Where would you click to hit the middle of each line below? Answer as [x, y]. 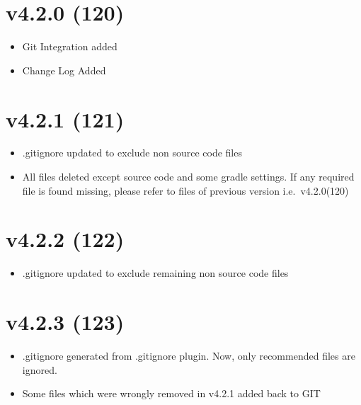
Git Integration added [70, 46]
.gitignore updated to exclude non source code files [132, 153]
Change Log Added [64, 70]
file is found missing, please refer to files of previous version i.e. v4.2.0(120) [185, 190]
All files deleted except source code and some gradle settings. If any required [188, 177]
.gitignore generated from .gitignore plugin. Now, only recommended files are [189, 356]
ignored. [40, 369]
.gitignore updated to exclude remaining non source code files [155, 273]
